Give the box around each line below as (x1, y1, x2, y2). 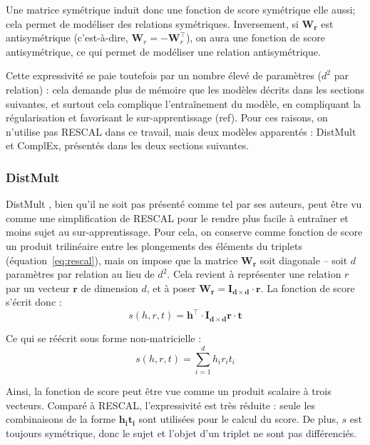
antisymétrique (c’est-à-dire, (6, 30, 128, 45)
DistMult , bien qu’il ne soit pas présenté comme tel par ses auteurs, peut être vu (6, 196, 362, 211)
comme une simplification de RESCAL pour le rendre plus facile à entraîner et (6, 210, 349, 225)
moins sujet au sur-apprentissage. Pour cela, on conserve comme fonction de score (6, 224, 363, 239)
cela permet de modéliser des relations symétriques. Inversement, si (6, 16, 299, 31)
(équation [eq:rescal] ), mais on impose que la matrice (6, 252, 238, 267)
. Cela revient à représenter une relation (167, 266, 341, 281)
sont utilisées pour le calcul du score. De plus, (138, 411, 339, 426)
